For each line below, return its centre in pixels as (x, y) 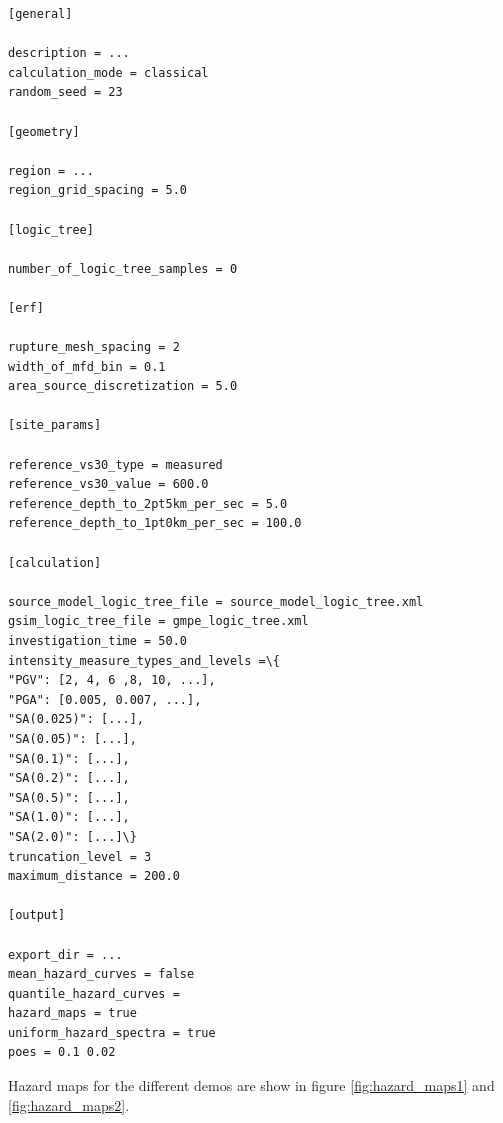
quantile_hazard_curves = (94, 993)
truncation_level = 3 (80, 856)
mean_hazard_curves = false (101, 974)
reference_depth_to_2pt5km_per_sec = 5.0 (148, 503)
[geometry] (44, 131)
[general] (40, 14)
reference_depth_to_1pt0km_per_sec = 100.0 (155, 523)
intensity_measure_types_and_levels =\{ (144, 660)
